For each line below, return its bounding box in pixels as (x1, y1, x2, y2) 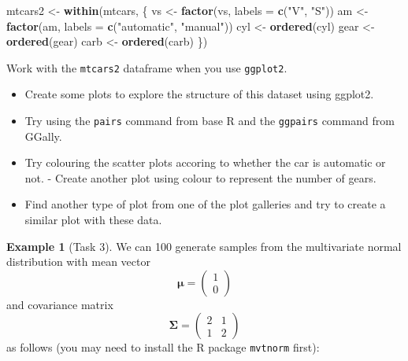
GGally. (24, 127, 62, 144)
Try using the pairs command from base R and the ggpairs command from (24, 112, 395, 129)
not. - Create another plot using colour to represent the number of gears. (24, 169, 376, 186)
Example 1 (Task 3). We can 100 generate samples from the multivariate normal (6, 238, 402, 254)
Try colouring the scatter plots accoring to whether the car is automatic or (24, 154, 386, 171)
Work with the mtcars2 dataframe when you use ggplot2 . (6, 59, 287, 76)
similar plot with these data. (24, 212, 162, 228)
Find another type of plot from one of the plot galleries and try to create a (24, 196, 386, 212)
